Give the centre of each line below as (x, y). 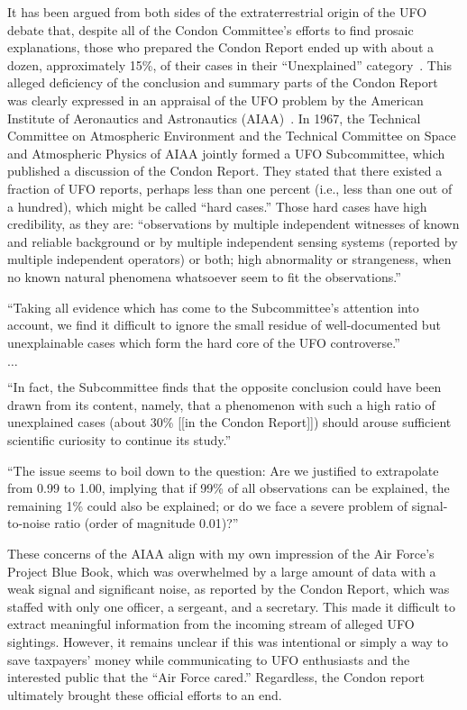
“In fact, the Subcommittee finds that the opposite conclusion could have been (224, 387)
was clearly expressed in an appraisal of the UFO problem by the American (215, 100)
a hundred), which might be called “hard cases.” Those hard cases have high (217, 206)
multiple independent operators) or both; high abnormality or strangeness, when (229, 259)
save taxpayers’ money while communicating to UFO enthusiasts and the (209, 659)
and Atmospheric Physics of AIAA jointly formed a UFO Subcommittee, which (226, 153)
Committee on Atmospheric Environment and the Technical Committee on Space (232, 136)
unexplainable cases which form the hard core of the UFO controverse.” (204, 342)
